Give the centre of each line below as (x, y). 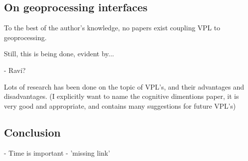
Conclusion (32, 132)
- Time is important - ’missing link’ (57, 152)
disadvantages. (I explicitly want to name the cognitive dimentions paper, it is (122, 96)
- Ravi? (15, 70)
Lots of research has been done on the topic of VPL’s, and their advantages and (124, 86)
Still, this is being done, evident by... (59, 54)
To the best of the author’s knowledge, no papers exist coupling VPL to (112, 28)
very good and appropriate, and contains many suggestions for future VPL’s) (120, 105)
